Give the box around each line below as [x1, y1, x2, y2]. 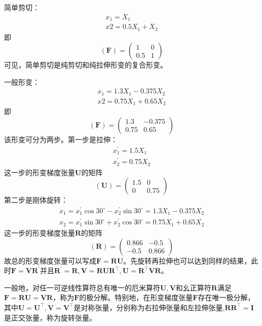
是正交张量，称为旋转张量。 [4, 312, 96, 322]
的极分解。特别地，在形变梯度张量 [79, 292, 193, 303]
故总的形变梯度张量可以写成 [4, 255, 96, 266]
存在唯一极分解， [198, 292, 255, 303]
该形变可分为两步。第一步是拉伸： [4, 134, 118, 144]
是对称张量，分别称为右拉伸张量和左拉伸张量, [73, 302, 225, 312]
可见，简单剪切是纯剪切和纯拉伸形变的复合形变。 [4, 59, 167, 70]
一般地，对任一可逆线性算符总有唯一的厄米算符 [4, 282, 160, 292]
